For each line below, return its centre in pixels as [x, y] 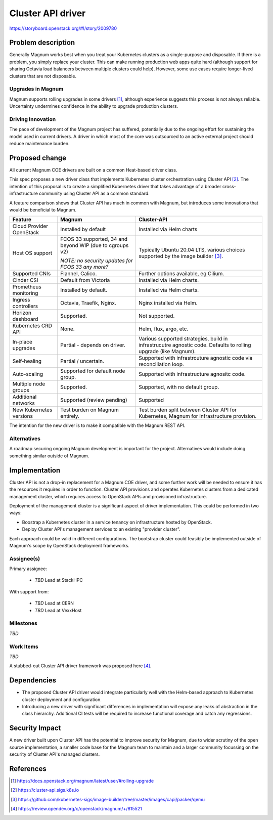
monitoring [25, 293]
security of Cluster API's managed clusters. [55, 754]
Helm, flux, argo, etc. [163, 329]
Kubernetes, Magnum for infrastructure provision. [197, 416]
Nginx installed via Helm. [168, 303]
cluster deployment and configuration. [62, 699]
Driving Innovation [33, 119]
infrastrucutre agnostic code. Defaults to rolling [195, 345]
